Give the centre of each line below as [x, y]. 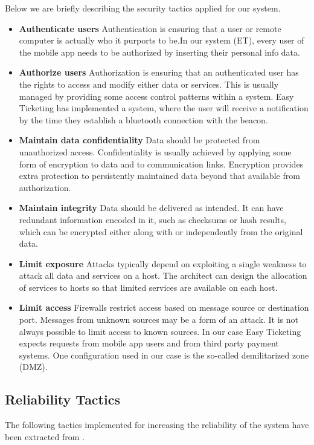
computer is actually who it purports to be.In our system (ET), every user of [162, 40]
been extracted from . [45, 436]
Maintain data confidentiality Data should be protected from [139, 140]
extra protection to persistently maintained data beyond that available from [159, 176]
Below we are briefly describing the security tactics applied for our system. [143, 8]
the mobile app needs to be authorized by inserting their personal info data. [159, 52]
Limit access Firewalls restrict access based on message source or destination [164, 307]
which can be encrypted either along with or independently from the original [161, 231]
